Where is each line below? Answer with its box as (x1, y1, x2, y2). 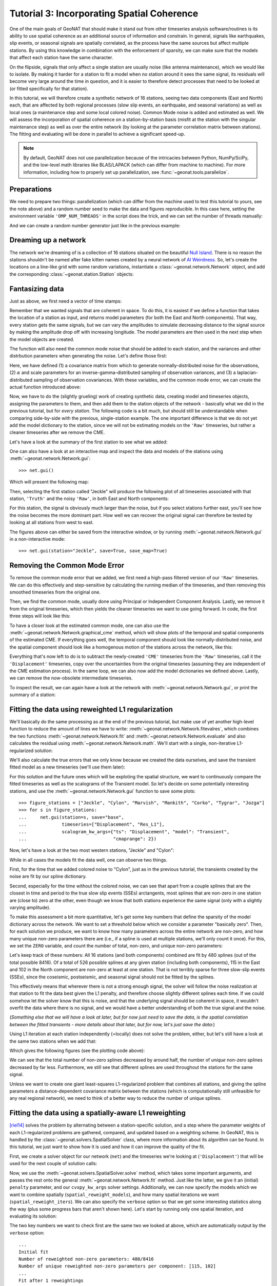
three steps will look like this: (9, 613, 71, 619)
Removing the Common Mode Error (9, 561, 125, 570)
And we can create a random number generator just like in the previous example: (9, 222, 181, 228)
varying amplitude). (9, 904, 51, 910)
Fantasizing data (9, 284, 64, 293)
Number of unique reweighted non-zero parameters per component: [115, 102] (18, 1263, 216, 1269)
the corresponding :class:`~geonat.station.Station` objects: (9, 271, 134, 277)
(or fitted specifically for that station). (9, 85, 88, 92)
